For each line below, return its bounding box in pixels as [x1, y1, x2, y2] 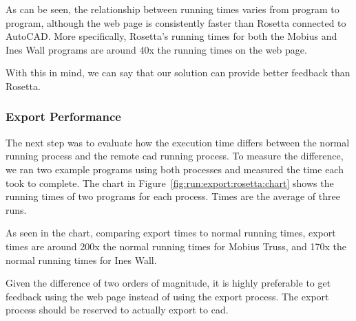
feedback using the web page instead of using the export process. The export [6, 289, 329, 303]
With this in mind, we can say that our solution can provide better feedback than [6, 65, 350, 80]
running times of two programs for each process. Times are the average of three [6, 189, 340, 203]
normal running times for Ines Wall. [6, 252, 157, 267]
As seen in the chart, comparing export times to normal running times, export [6, 225, 336, 240]
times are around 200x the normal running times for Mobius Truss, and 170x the [6, 239, 346, 253]
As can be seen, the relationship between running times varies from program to [6, 2, 339, 16]
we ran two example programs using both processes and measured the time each [6, 162, 344, 176]
